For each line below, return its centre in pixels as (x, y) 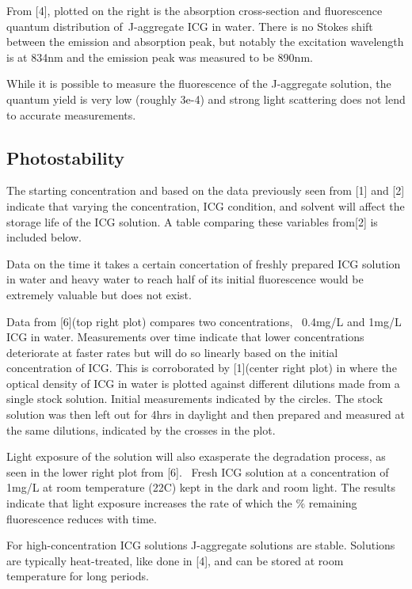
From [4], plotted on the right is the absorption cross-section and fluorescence (195, 10)
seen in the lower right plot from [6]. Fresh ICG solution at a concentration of (198, 471)
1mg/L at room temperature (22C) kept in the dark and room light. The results (201, 487)
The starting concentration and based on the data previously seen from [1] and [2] (206, 190)
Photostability (66, 157)
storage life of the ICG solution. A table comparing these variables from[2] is (192, 221)
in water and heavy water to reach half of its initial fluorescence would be (185, 279)
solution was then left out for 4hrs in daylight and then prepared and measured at (206, 414)
